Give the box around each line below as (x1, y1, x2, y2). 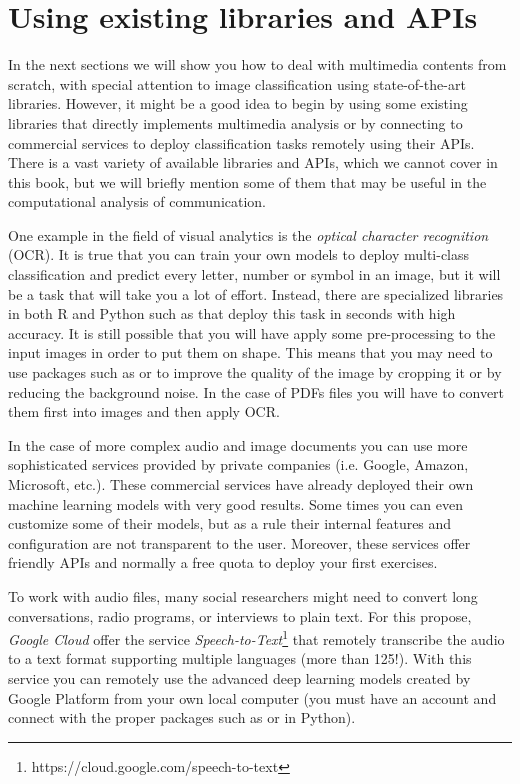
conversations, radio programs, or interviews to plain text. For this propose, (8, 605, 472, 626)
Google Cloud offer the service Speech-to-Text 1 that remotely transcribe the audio (8, 626, 505, 649)
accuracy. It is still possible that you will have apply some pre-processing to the (8, 322, 496, 343)
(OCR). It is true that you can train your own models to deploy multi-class (8, 244, 470, 265)
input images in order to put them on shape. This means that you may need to (8, 342, 493, 363)
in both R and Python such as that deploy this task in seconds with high (8, 303, 456, 324)
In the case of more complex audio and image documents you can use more (8, 434, 468, 455)
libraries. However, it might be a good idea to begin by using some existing (8, 93, 468, 114)
